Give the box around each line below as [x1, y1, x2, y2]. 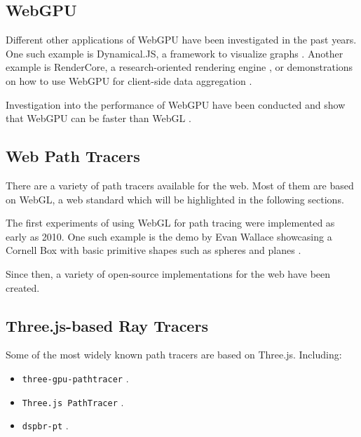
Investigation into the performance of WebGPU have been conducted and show [6, 97, 346, 112]
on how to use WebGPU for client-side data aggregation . [6, 73, 252, 88]
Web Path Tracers [6, 145, 140, 167]
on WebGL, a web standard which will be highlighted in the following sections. [6, 191, 344, 206]
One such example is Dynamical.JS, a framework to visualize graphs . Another [6, 46, 343, 60]
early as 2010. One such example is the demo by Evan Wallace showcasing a [6, 229, 332, 243]
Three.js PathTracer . [22, 394, 124, 409]
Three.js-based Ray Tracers [6, 314, 208, 336]
